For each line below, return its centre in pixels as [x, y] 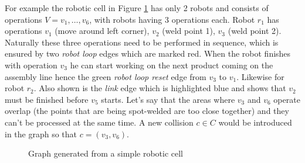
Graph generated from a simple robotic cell [106, 153]
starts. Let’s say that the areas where [168, 99]
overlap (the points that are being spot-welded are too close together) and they [147, 111]
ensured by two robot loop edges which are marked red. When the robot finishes [148, 53]
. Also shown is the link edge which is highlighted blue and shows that [160, 88]
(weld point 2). [255, 31]
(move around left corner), [102, 31]
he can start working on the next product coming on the [172, 65]
